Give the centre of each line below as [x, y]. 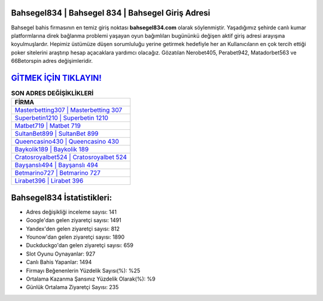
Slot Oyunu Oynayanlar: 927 [61, 254]
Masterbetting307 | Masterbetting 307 [68, 110]
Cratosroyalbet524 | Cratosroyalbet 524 [71, 157]
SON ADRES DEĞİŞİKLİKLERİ [52, 93]
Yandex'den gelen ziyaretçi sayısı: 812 [73, 229]
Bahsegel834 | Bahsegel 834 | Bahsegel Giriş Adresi [111, 13]
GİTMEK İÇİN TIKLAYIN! [56, 78]
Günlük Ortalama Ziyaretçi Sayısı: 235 [72, 287]
